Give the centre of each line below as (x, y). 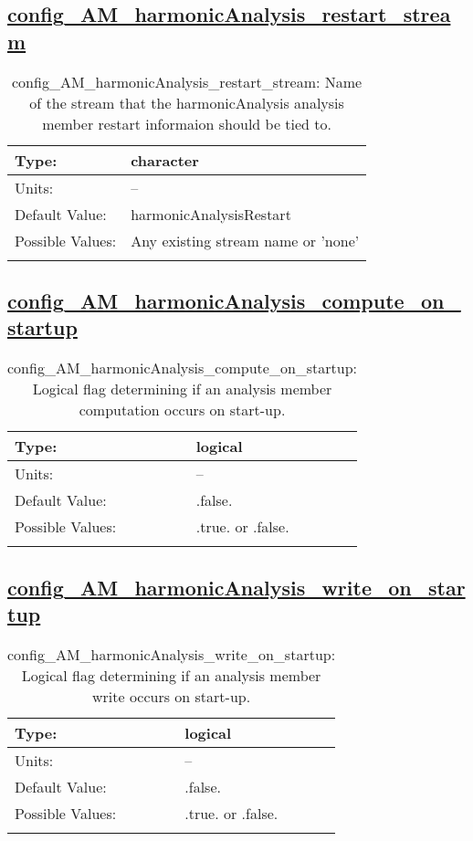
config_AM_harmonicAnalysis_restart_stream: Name (187, 81)
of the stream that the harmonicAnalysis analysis (187, 102)
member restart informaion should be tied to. (187, 123)
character (165, 160)
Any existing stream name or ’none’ (245, 240)
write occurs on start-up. (171, 696)
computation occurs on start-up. (182, 410)
